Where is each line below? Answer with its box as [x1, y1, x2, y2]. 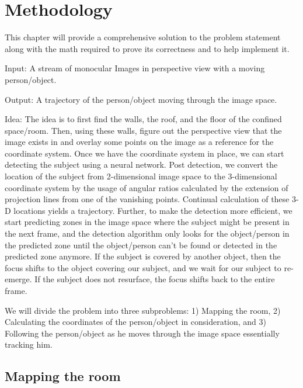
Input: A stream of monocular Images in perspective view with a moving [5, 62, 265, 74]
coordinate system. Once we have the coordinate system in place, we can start [5, 147, 284, 159]
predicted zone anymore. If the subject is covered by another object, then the [5, 250, 281, 262]
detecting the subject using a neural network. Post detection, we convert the [5, 158, 278, 171]
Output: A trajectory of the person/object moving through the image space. [5, 93, 277, 105]
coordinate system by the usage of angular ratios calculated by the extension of [5, 181, 288, 193]
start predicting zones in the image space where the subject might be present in [5, 216, 290, 228]
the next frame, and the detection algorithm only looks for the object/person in [5, 227, 290, 240]
